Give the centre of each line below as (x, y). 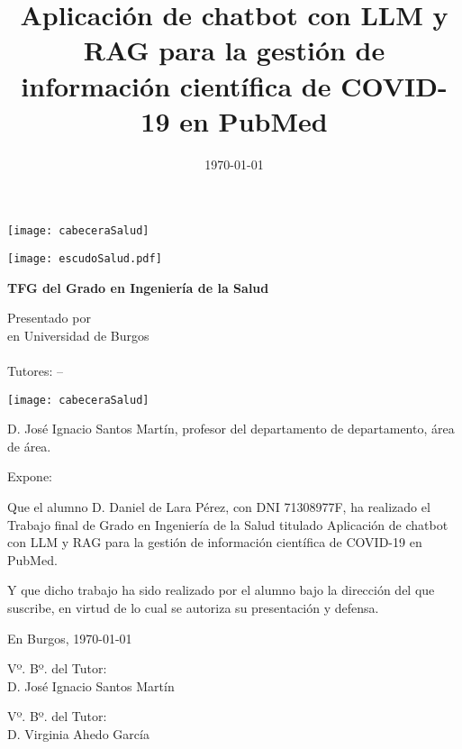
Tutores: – (35, 370)
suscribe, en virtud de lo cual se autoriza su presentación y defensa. (193, 607)
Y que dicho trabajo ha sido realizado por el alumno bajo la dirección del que (221, 590)
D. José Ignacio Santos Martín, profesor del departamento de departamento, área (231, 429)
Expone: (30, 476)
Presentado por (49, 318)
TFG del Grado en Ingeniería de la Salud (138, 287)
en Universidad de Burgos (78, 335)
